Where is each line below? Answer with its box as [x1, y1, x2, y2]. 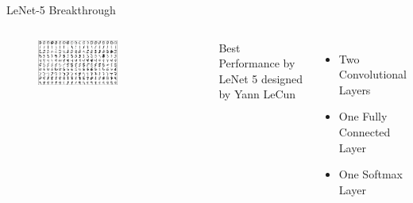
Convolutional [338, 66, 407, 82]
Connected [338, 123, 391, 140]
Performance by [218, 55, 295, 71]
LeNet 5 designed [218, 70, 303, 86]
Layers [338, 81, 371, 98]
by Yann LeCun [218, 86, 296, 102]
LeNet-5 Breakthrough [6, 2, 116, 17]
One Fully [338, 108, 388, 124]
